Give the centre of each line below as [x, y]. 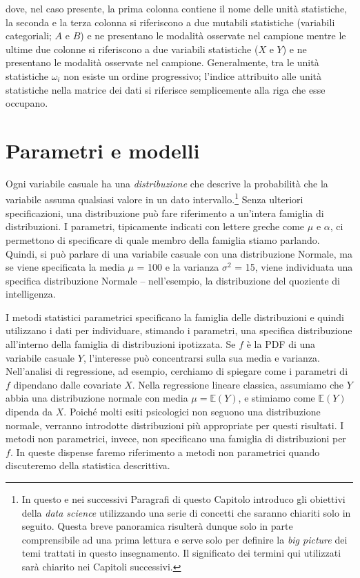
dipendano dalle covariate [67, 384]
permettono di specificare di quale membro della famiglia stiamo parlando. [163, 239]
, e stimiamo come [277, 398]
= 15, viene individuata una [294, 267]
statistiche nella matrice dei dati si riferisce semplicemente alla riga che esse [166, 89]
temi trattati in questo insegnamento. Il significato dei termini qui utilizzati [181, 553]
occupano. [27, 103]
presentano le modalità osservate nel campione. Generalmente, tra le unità [162, 62]
